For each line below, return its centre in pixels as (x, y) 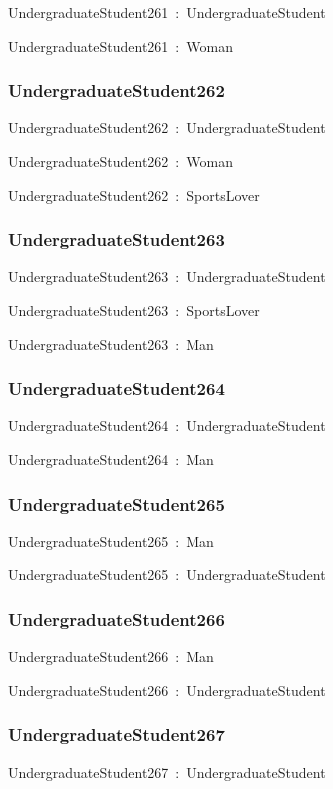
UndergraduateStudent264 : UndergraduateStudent (167, 425)
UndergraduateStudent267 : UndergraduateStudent (167, 771)
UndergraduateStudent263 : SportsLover (134, 310)
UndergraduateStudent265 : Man (111, 540)
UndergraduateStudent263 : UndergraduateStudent (167, 276)
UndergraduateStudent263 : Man (111, 343)
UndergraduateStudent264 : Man (111, 459)
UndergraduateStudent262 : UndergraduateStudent (167, 127)
